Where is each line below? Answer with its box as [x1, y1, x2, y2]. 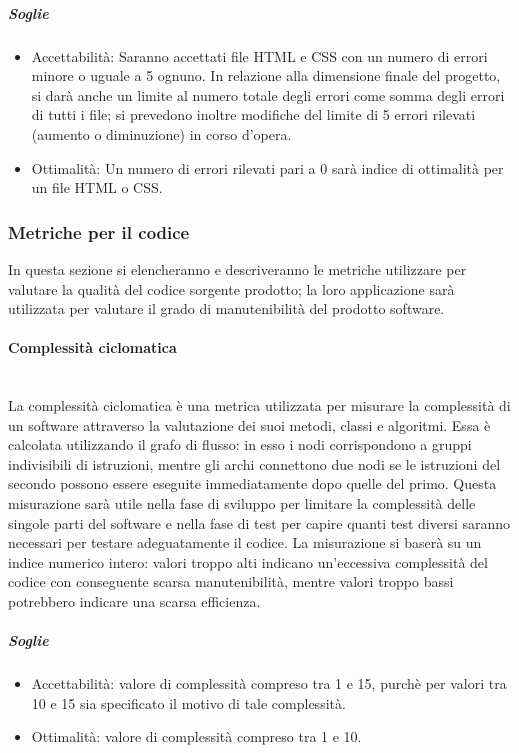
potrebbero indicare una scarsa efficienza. [8, 591, 261, 612]
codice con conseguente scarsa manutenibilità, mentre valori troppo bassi [8, 571, 454, 592]
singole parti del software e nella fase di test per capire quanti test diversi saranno [8, 512, 511, 533]
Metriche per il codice [8, 219, 190, 244]
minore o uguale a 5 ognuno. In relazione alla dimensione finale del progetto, [31, 65, 501, 86]
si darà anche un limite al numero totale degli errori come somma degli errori [31, 84, 505, 105]
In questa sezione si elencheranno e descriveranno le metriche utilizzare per [8, 258, 467, 279]
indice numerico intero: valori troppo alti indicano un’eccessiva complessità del [8, 551, 488, 572]
